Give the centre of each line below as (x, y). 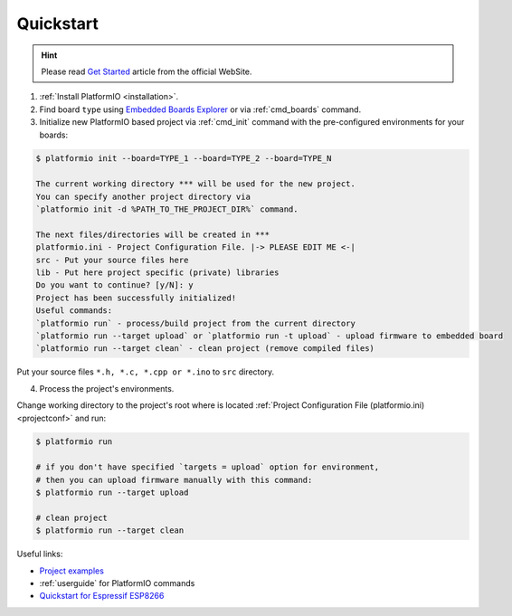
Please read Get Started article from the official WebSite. (147, 71)
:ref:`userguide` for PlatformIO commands (117, 583)
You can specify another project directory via (143, 196)
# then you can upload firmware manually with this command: (174, 480)
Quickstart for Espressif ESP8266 (102, 596)
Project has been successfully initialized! (136, 298)
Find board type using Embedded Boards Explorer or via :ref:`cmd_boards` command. (200, 109)
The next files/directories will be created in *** (153, 234)
